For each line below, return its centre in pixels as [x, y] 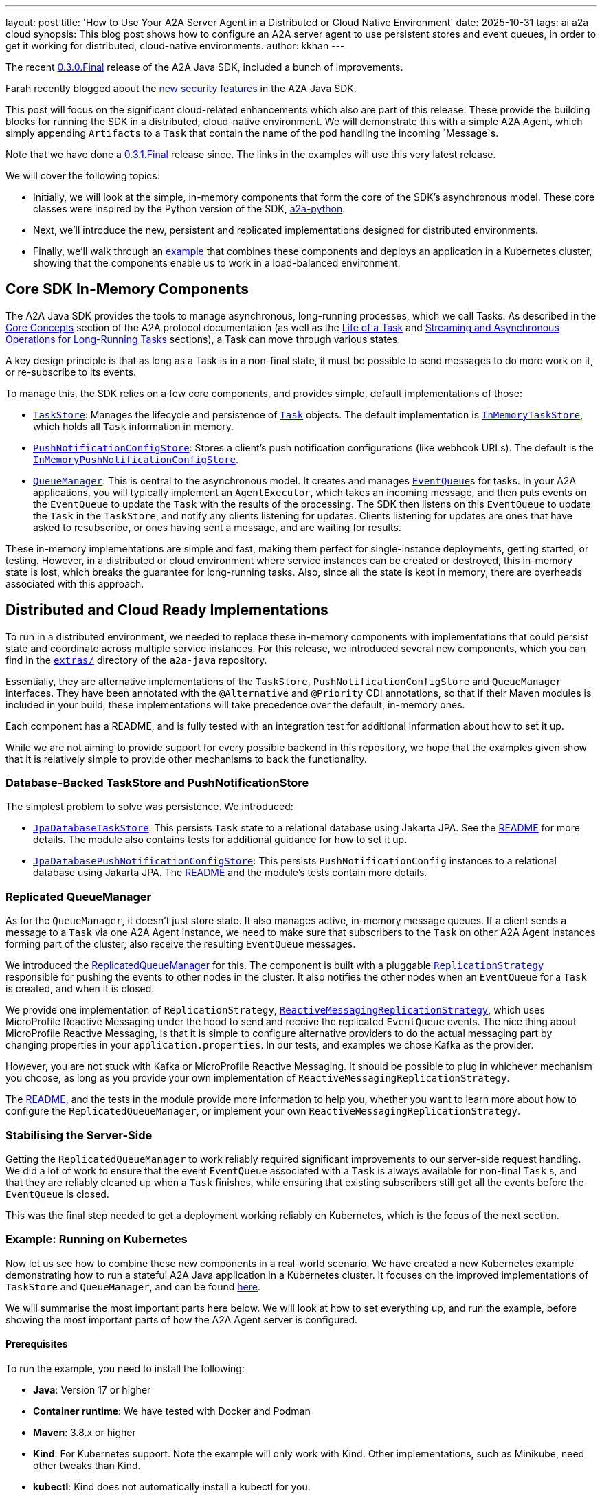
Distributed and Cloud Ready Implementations [167, 610]
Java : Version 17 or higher [92, 1389]
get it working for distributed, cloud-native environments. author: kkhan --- [175, 46]
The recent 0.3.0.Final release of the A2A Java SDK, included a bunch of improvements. [204, 67]
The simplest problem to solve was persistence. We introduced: [149, 807]
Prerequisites [37, 1344]
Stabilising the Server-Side [79, 1135]
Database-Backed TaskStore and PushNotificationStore [157, 783]
